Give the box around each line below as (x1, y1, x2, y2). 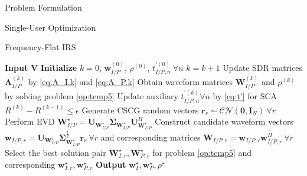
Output (96, 158, 126, 170)
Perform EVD (5, 115, 55, 128)
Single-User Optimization (5, 21, 96, 33)
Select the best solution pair (5, 146, 106, 158)
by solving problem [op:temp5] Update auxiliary (5, 90, 178, 102)
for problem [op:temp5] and (152, 146, 252, 158)
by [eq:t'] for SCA (213, 90, 277, 102)
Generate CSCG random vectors (81, 103, 199, 116)
